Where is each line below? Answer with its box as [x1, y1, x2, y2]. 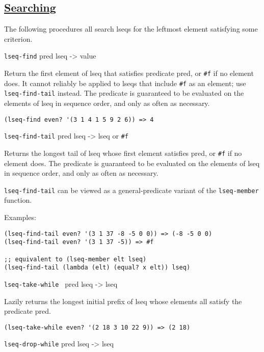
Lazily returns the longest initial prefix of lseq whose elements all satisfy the [4, 295, 242, 306]
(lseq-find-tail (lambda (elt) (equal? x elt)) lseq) [4, 264, 191, 272]
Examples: [4, 212, 36, 223]
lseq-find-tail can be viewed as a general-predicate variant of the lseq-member [4, 184, 259, 195]
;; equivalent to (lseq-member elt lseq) [4, 255, 147, 263]
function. [4, 195, 32, 205]
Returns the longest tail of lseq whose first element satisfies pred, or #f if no [4, 147, 242, 158]
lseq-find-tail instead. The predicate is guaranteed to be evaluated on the [4, 88, 244, 98]
